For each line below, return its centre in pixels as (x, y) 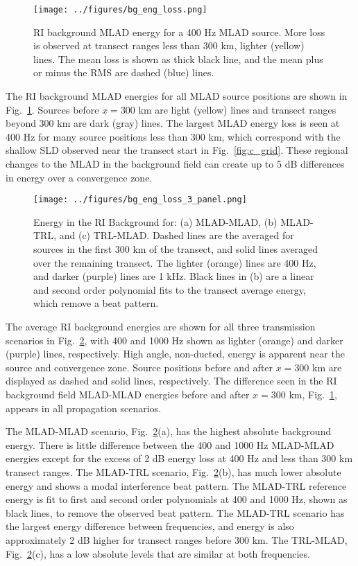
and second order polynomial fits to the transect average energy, (170, 289)
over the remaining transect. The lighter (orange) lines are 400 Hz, (175, 262)
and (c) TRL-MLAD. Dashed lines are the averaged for (177, 235)
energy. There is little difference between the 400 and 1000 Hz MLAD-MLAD (170, 444)
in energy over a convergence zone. (79, 177)
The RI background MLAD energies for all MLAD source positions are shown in (177, 96)
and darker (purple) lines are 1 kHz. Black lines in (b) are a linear (174, 276)
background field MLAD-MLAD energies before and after (128, 394)
